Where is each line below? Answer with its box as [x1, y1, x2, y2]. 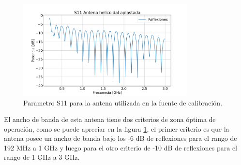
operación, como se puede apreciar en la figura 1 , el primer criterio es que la [4, 123, 229, 134]
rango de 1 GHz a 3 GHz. [4, 152, 80, 162]
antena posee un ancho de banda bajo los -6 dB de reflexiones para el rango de [4, 133, 237, 143]
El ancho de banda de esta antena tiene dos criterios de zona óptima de [4, 114, 216, 124]
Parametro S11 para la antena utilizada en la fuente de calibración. [23, 98, 223, 108]
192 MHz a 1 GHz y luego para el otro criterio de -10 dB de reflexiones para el [4, 142, 237, 152]
